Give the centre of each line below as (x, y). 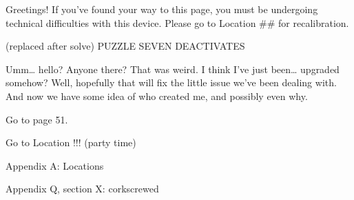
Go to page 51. (37, 119)
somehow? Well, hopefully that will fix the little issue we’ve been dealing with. (171, 82)
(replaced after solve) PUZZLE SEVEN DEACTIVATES (125, 46)
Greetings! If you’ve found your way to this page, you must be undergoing (162, 9)
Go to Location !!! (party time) (71, 142)
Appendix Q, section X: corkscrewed (82, 189)
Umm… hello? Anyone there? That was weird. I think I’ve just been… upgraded (173, 69)
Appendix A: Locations (55, 165)
